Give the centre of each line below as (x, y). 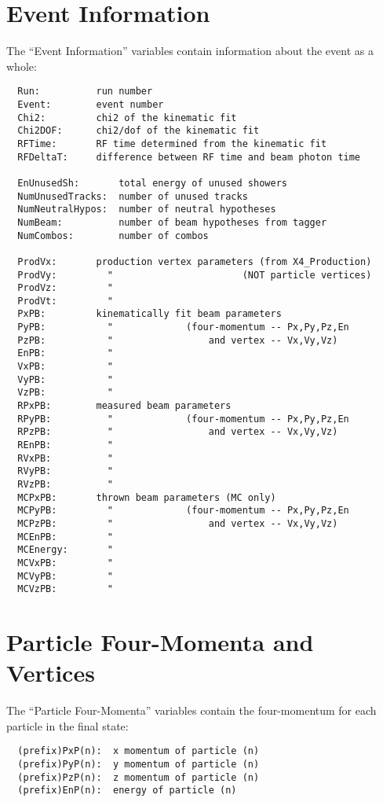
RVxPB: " (66, 458)
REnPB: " (66, 445)
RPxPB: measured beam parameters (124, 406)
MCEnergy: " (66, 550)
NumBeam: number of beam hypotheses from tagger (172, 222)
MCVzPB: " (66, 589)
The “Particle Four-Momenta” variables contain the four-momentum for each (191, 710)
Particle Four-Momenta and (160, 642)
